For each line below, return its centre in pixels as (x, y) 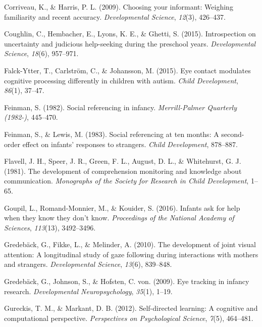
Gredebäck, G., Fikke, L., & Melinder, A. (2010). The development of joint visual (130, 244)
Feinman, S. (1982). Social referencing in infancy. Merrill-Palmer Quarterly (120, 107)
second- (233, 134)
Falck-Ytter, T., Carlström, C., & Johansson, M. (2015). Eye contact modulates (127, 70)
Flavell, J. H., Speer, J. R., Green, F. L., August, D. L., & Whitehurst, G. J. (123, 161)
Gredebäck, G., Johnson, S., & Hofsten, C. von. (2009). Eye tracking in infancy (127, 281)
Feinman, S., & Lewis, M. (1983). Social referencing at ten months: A (112, 134)
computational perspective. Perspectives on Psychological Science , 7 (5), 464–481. (129, 318)
